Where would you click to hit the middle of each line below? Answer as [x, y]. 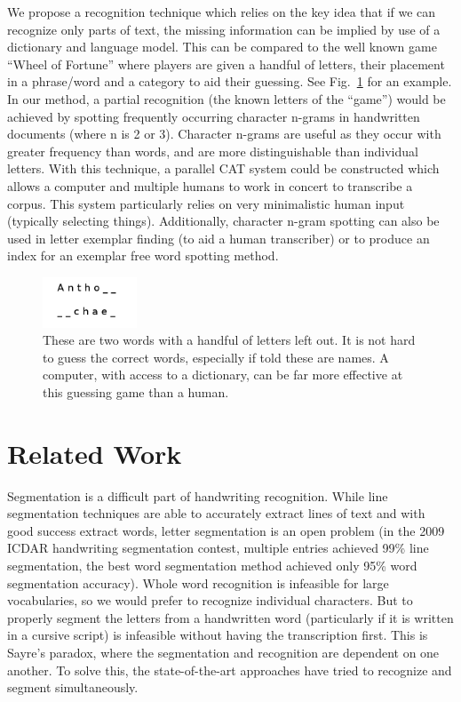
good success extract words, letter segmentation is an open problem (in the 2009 [226, 530]
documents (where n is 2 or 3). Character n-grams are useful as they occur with [224, 134]
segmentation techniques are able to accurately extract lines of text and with [216, 513]
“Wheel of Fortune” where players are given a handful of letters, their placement [226, 64]
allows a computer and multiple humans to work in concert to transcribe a [210, 185]
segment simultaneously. [73, 687]
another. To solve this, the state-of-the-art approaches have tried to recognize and [230, 670]
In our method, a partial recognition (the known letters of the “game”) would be [227, 98]
